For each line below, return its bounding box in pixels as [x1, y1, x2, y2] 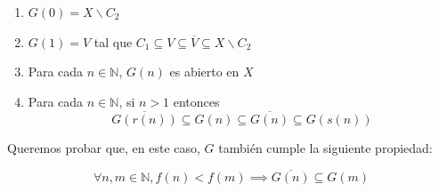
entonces [173, 92, 220, 110]
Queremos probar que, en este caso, [7, 138, 200, 156]
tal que [93, 32, 133, 51]
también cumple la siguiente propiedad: [218, 138, 433, 156]
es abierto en [169, 62, 240, 81]
